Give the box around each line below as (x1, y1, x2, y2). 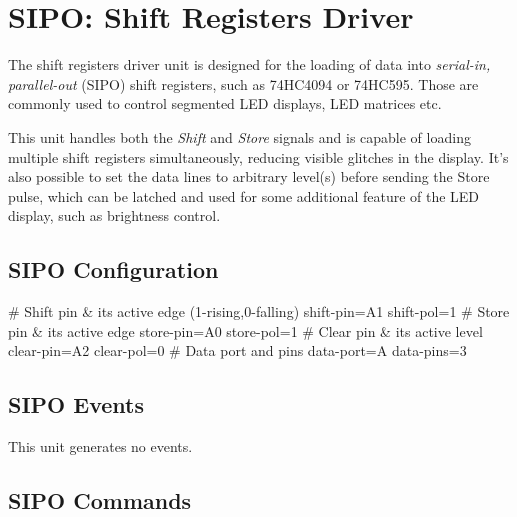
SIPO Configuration (8, 254, 219, 285)
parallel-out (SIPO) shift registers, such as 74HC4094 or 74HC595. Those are (8, 73, 479, 94)
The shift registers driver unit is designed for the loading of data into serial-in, (8, 54, 491, 75)
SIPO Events (8, 389, 144, 420)
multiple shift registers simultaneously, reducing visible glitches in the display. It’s (8, 146, 509, 167)
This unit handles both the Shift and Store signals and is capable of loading (8, 126, 471, 147)
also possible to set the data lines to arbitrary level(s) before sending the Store (8, 166, 490, 187)
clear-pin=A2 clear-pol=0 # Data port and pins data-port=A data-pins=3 (8, 340, 467, 361)
